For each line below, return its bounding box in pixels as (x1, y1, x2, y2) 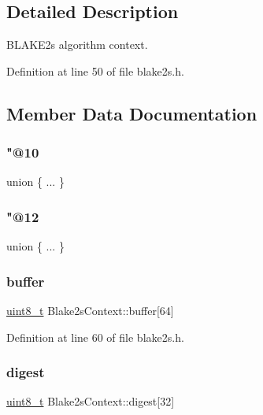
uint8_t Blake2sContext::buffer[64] (6, 302, 174, 319)
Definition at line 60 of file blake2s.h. (6, 328, 184, 345)
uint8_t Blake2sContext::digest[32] (6, 393, 175, 409)
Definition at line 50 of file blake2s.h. (6, 62, 184, 79)
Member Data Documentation (6, 101, 257, 125)
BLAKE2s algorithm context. (6, 36, 148, 53)
